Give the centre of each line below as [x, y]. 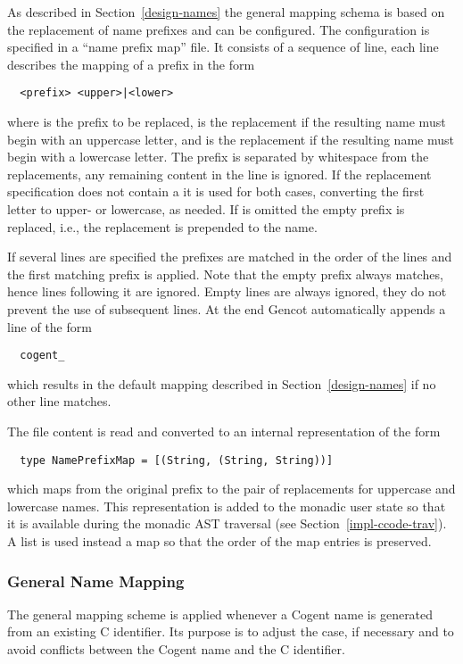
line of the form [50, 326]
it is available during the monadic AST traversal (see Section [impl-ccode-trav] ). [227, 523]
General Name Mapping [96, 581]
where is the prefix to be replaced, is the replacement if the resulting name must [227, 122]
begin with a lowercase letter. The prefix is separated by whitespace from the [218, 157]
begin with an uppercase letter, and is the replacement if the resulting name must [231, 139]
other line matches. [59, 401]
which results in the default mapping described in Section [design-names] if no [222, 383]
